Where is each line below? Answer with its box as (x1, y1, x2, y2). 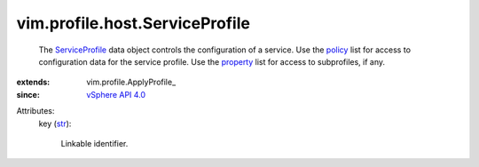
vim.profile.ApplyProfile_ (86, 76, 177, 88)
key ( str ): (38, 118, 72, 129)
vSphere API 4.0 (86, 89, 146, 99)
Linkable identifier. (60, 138, 129, 148)
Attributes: (16, 106, 55, 116)
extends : (16, 76, 51, 88)
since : (16, 89, 40, 99)
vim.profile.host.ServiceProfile (16, 13, 250, 33)
